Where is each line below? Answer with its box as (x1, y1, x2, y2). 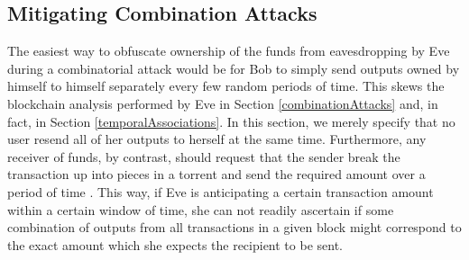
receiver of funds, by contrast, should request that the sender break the (7, 147, 400, 166)
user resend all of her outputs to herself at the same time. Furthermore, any (7, 130, 427, 148)
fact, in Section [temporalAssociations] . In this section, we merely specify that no (7, 112, 455, 130)
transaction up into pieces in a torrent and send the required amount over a (7, 165, 426, 184)
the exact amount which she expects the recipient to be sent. (7, 235, 343, 254)
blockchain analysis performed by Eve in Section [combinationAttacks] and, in (7, 94, 438, 112)
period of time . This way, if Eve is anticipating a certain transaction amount (7, 182, 434, 201)
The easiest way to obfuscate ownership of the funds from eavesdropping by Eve (7, 41, 450, 60)
